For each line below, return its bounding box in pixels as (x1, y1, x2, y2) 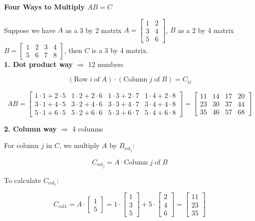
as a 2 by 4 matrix (178, 24, 234, 35)
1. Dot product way (4, 58, 73, 69)
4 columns (72, 123, 103, 133)
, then (64, 44, 82, 55)
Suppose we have (4, 24, 56, 35)
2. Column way (4, 123, 57, 133)
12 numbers (88, 58, 124, 69)
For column (4, 140, 39, 150)
